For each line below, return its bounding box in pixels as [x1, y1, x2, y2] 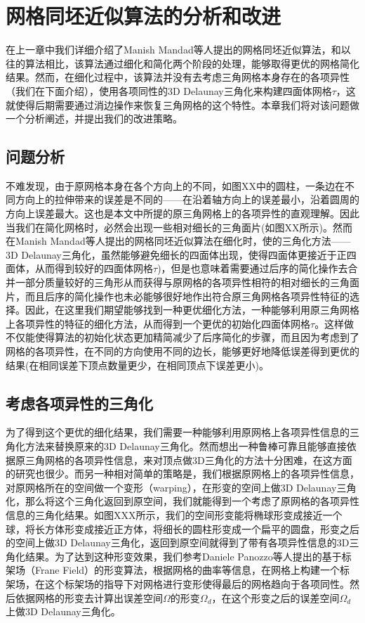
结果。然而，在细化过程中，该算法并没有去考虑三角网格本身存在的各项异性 [6, 70, 350, 84]
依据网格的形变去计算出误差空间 [15, 590, 163, 605]
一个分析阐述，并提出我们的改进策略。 [6, 111, 182, 126]
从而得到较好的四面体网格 [34, 261, 153, 276]
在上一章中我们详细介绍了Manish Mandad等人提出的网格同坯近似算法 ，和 [6, 42, 341, 57]
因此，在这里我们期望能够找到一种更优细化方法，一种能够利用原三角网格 [25, 302, 359, 317]
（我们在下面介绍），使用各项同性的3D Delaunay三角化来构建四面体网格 [6, 83, 332, 98]
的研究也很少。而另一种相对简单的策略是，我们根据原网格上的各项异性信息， [6, 466, 359, 481]
